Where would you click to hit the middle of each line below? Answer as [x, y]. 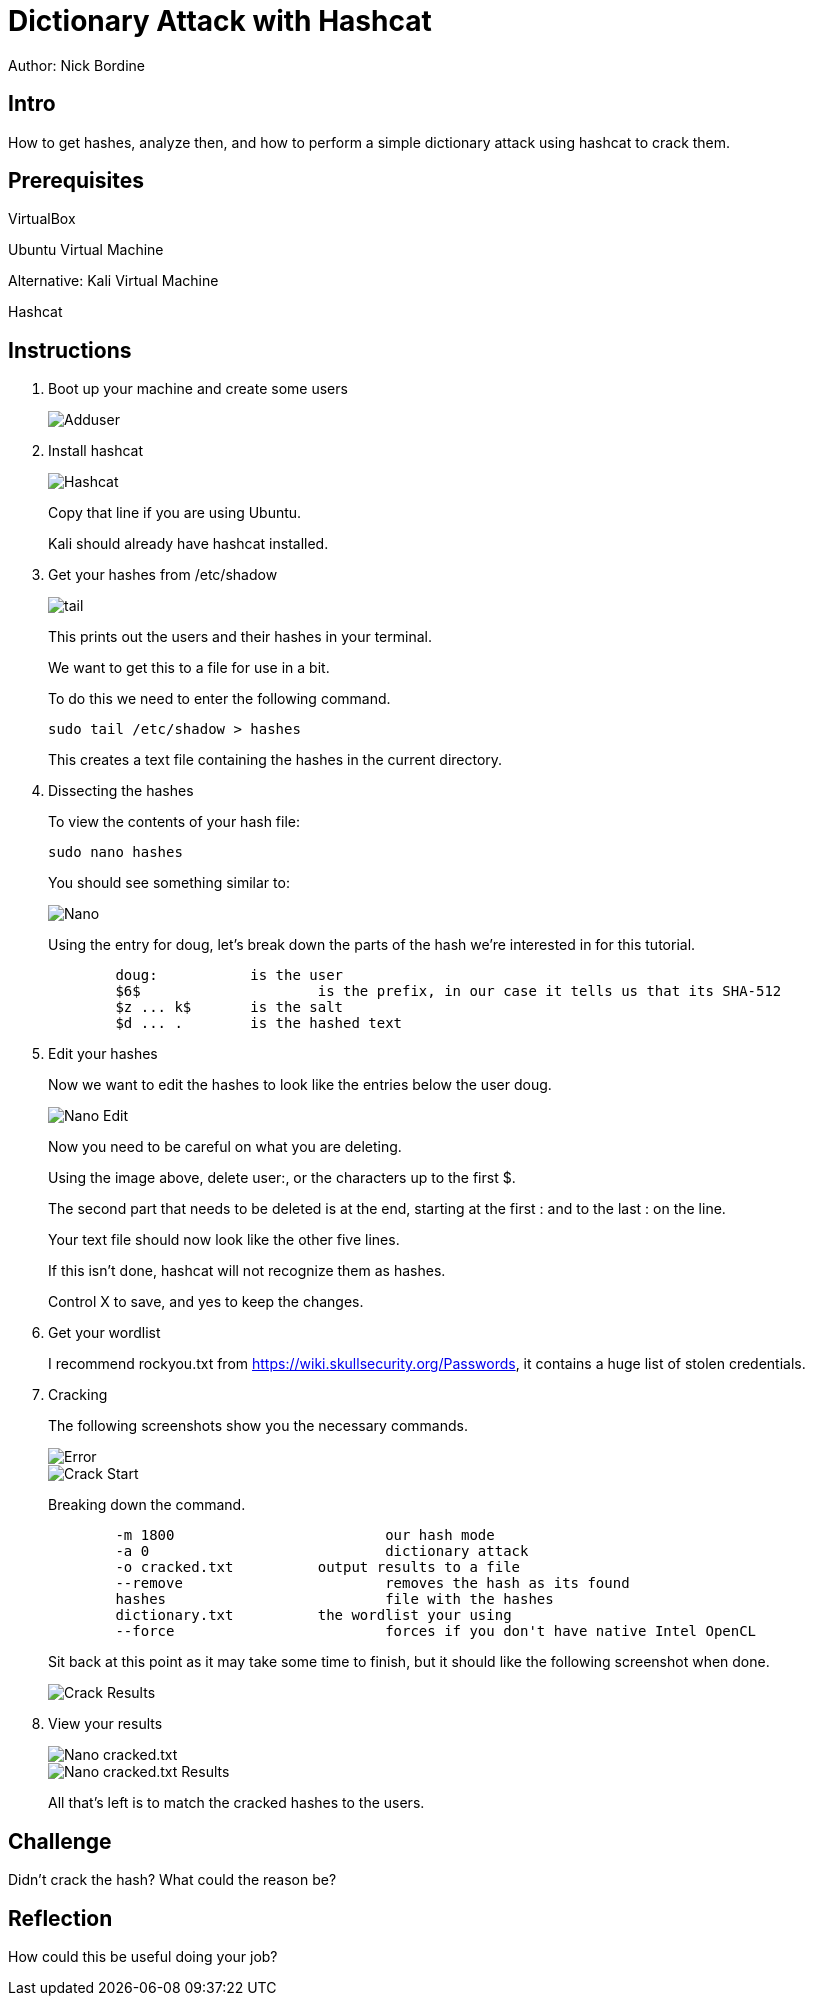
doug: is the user [229, 975]
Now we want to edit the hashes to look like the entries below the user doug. [300, 1085]
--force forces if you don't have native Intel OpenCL [436, 1631]
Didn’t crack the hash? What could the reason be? [172, 1880]
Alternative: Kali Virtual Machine [113, 281]
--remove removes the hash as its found [372, 1583]
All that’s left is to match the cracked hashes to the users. [236, 1803]
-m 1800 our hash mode [305, 1535]
